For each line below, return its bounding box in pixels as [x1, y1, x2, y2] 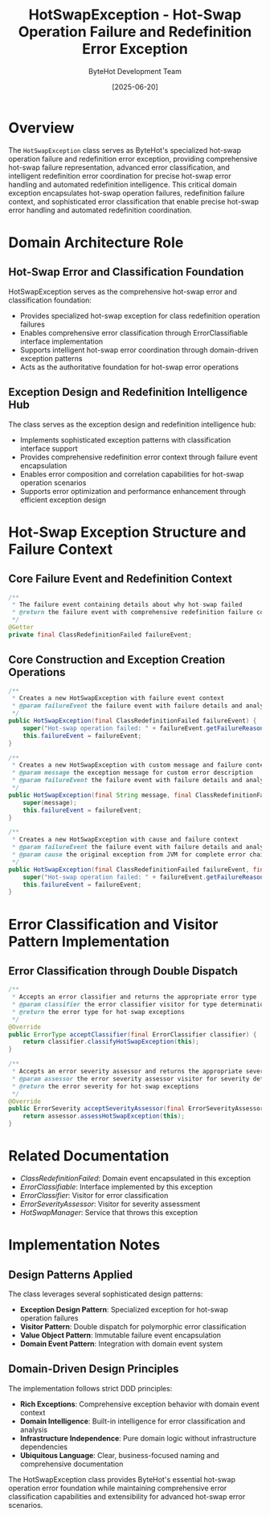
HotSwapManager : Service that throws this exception [19, 1208, 198, 1217]
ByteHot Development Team [88, 66, 182, 76]
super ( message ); [22, 798, 78, 806]
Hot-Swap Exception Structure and [8, 523, 247, 541]
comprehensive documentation [19, 1459, 124, 1469]
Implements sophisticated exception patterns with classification [19, 435, 231, 444]
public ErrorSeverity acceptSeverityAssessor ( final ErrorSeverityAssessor [8, 1105, 264, 1113]
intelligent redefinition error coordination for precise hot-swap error [8, 171, 231, 180]
